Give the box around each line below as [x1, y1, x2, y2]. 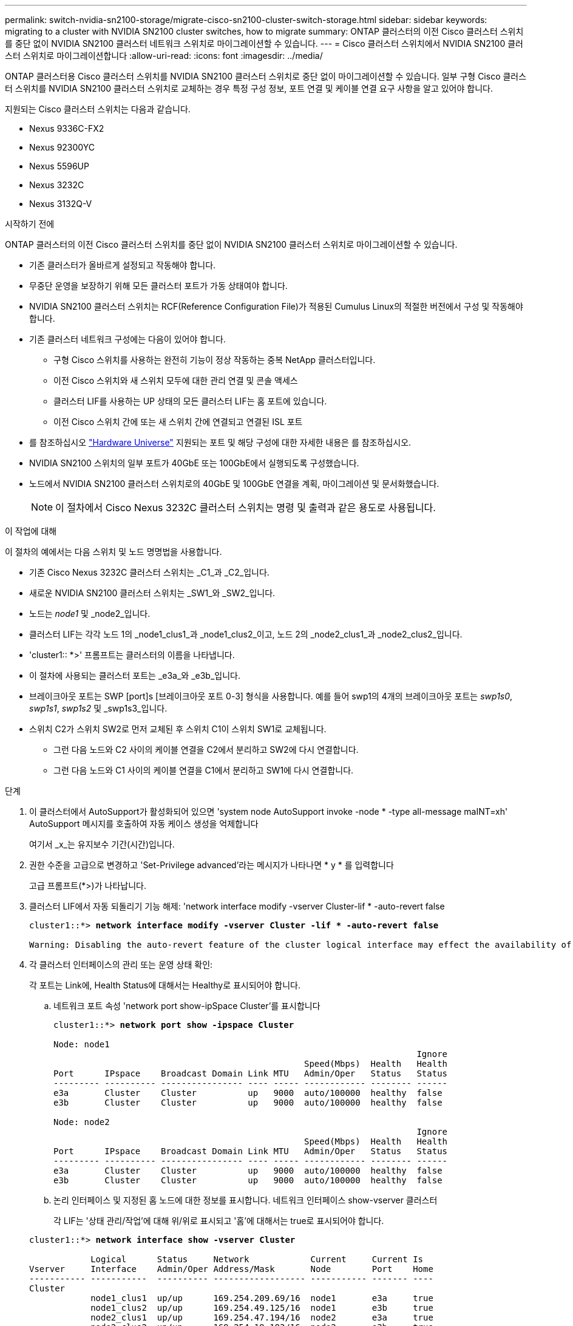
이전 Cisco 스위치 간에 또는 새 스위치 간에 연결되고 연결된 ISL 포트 [53, 416, 303, 427]
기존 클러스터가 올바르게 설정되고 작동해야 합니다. [29, 260, 216, 270]
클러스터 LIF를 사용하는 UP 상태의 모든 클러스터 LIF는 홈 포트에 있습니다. [53, 396, 327, 406]
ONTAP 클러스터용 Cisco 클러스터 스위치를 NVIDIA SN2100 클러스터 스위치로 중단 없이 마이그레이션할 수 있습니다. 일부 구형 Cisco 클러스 [5, 71, 527, 81]
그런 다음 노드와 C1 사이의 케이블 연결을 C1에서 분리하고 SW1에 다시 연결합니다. [53, 765, 354, 775]
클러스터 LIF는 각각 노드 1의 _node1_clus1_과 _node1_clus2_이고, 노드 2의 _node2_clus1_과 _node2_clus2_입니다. [29, 629, 463, 639]
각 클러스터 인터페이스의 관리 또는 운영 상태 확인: [29, 959, 213, 970]
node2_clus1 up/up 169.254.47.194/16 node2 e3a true [90, 1313, 433, 1322]
